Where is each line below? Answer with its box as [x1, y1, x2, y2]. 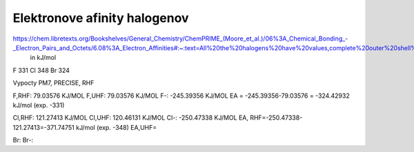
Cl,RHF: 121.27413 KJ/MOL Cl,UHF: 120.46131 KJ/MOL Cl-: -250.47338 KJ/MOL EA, [12, 113, 248, 122]
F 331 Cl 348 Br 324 [12, 66, 70, 74]
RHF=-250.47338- [249, 113, 303, 122]
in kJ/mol [30, 54, 57, 62]
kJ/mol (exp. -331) [12, 100, 65, 109]
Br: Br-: [12, 136, 34, 144]
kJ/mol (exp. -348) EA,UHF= [76, 123, 157, 131]
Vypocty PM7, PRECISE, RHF [12, 79, 95, 87]
